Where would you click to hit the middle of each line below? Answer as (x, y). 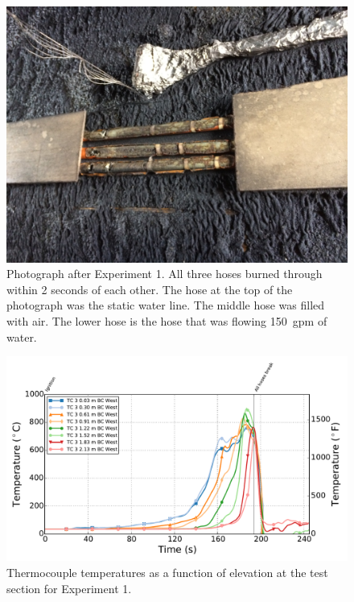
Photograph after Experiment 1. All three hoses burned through (165, 274)
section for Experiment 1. (69, 588)
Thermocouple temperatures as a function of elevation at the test (167, 572)
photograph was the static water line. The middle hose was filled (166, 305)
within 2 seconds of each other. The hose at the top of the (150, 289)
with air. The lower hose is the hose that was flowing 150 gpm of (167, 320)
